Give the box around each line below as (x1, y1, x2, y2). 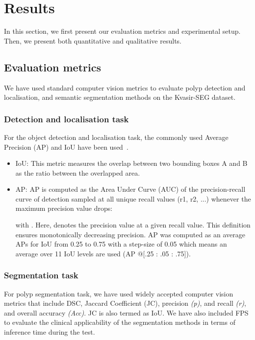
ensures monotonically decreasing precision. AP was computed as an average (15, 229, 246, 239)
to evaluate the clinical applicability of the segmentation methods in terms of (4, 317, 235, 327)
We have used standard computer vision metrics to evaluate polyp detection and (4, 82, 246, 92)
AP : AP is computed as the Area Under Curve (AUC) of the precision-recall (15, 184, 246, 194)
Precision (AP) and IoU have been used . (4, 141, 128, 152)
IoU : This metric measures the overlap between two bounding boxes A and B (15, 158, 248, 168)
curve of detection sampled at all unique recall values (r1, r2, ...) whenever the (15, 193, 251, 204)
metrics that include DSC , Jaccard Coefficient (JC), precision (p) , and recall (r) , (4, 298, 246, 308)
